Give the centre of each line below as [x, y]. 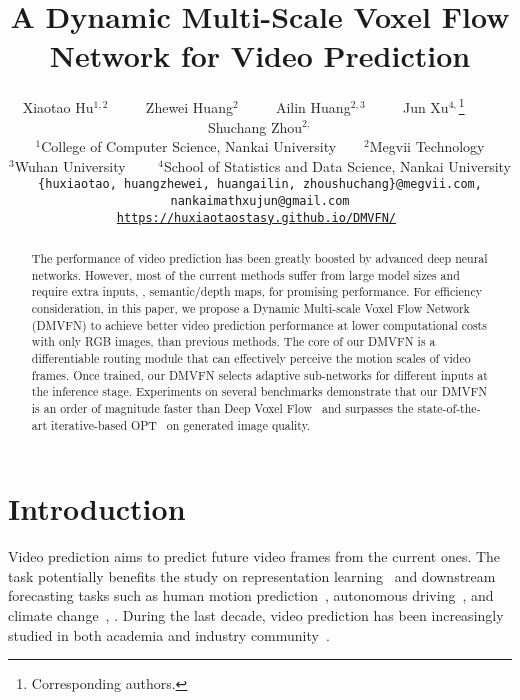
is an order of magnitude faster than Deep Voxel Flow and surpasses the [222, 408]
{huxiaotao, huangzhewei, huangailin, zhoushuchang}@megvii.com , [260, 184]
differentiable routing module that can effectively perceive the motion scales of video [251, 358]
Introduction [97, 508]
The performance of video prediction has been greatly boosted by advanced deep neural [259, 258]
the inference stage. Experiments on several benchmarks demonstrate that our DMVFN [259, 391]
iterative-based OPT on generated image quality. [180, 424]
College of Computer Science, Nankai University [189, 146]
